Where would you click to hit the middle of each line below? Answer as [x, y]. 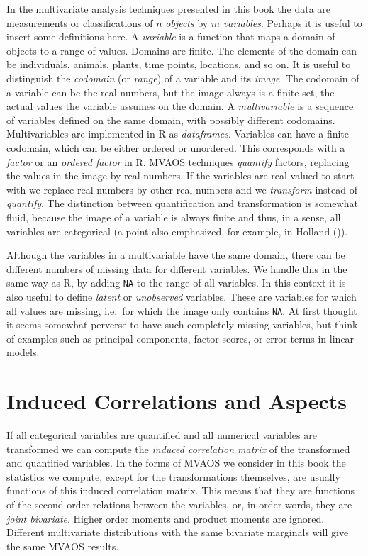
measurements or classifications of [80, 22]
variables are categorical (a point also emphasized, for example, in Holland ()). [177, 231]
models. [23, 352]
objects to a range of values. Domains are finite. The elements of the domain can [182, 50]
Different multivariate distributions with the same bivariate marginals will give [178, 532]
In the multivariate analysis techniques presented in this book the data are [169, 9]
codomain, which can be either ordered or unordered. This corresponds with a [176, 147]
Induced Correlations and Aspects [177, 401]
